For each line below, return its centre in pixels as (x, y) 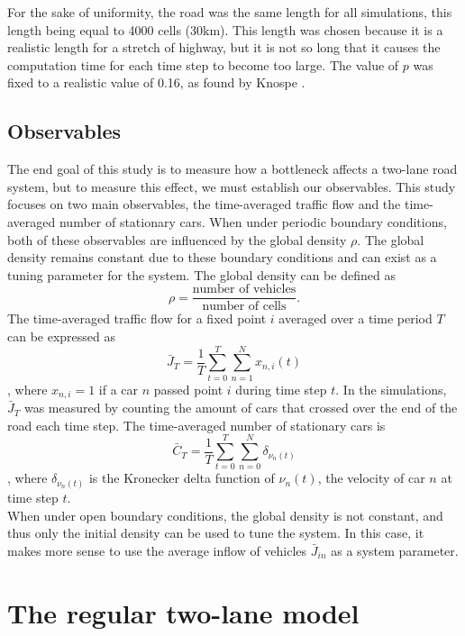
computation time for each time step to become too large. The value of (203, 64)
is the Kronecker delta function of (182, 478)
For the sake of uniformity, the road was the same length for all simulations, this (230, 12)
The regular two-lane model (183, 612)
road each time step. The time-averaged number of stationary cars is (196, 425)
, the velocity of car (371, 478)
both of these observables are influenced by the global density (177, 239)
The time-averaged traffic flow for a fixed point (137, 318)
